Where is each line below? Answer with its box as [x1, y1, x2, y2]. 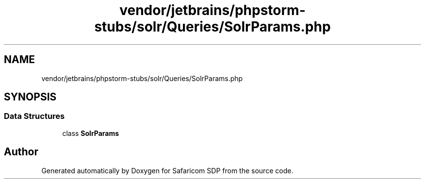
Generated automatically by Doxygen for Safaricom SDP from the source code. [41, 166, 294, 175]
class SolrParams [62, 129, 119, 137]
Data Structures [4, 111, 65, 121]
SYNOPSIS [4, 91, 57, 103]
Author [4, 146, 38, 158]
